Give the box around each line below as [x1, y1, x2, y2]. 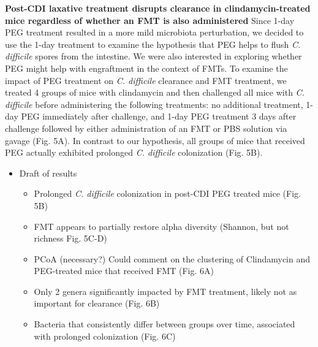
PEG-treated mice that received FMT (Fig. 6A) [34, 264, 214, 277]
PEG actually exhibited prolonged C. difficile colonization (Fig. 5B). [5, 146, 263, 159]
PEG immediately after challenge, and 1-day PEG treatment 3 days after [21, 110, 297, 123]
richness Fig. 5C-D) [34, 232, 107, 245]
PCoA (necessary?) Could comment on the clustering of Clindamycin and [34, 252, 311, 265]
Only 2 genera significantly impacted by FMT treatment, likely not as [34, 284, 297, 297]
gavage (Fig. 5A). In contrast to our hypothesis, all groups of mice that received [5, 134, 305, 147]
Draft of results [19, 166, 77, 179]
